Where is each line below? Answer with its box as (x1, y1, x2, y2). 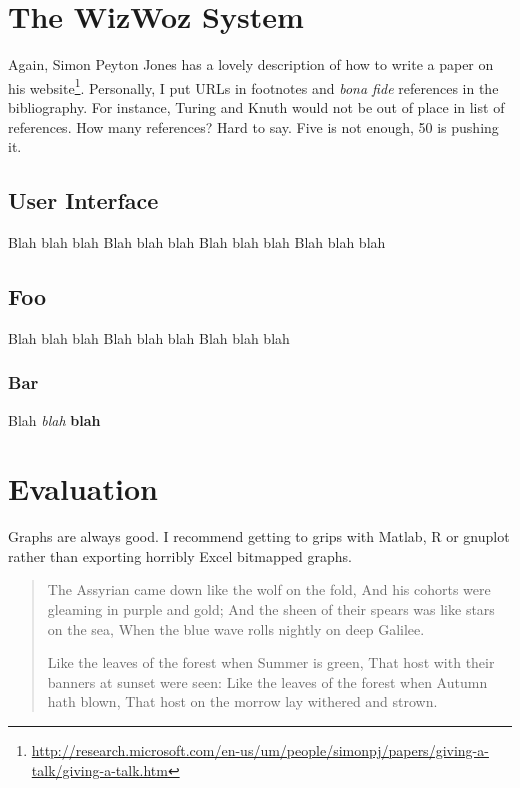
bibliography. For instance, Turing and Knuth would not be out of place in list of (8, 96, 505, 117)
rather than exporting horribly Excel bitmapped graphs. (8, 545, 352, 566)
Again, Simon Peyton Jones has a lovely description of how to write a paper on (8, 54, 494, 75)
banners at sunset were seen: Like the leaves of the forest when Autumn (47, 671, 488, 692)
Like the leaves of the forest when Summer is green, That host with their (47, 652, 495, 673)
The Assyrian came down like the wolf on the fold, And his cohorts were (47, 579, 491, 600)
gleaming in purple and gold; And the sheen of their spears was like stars (47, 599, 495, 620)
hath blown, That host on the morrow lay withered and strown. (47, 691, 438, 712)
